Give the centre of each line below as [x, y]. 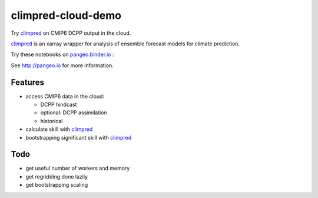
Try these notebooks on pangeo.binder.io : [62, 55]
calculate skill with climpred [59, 129]
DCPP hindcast [59, 105]
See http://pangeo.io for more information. [62, 65]
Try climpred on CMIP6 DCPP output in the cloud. [71, 33]
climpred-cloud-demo [66, 15]
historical [52, 121]
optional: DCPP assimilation [74, 113]
